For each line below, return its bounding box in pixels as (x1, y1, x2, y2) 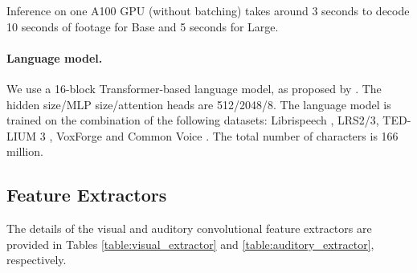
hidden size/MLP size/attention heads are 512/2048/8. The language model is (6, 96, 391, 112)
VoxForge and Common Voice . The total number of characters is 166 (56, 127, 399, 144)
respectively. (6, 251, 67, 268)
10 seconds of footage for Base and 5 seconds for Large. (6, 18, 279, 35)
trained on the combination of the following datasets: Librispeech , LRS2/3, (6, 112, 379, 128)
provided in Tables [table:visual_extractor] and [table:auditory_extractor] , (6, 235, 374, 252)
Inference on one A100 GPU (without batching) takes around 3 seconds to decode (6, 2, 410, 18)
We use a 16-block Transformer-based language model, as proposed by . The (6, 79, 382, 96)
